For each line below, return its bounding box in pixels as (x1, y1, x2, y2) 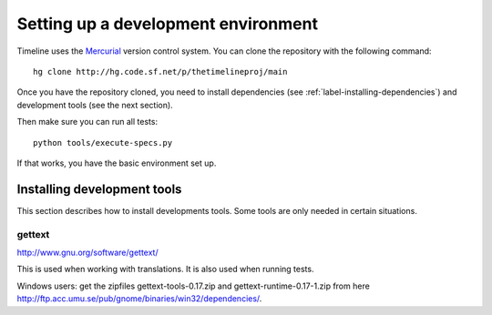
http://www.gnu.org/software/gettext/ (16, 247, 159, 258)
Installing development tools (16, 181, 182, 197)
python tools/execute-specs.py (33, 137, 173, 147)
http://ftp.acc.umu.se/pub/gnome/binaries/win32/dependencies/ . (16, 293, 262, 304)
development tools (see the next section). (16, 99, 173, 110)
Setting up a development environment (16, 14, 319, 34)
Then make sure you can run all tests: (16, 117, 159, 127)
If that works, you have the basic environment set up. (16, 157, 217, 168)
